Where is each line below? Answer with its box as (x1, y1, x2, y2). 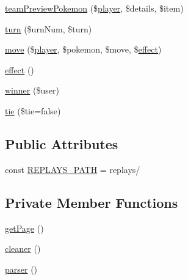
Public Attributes (5, 134, 118, 153)
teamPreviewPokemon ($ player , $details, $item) (5, 2, 184, 14)
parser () (5, 262, 38, 275)
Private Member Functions (5, 193, 178, 212)
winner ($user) (5, 84, 59, 97)
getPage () (5, 221, 44, 234)
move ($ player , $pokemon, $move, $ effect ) (5, 43, 162, 56)
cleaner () (5, 242, 41, 255)
